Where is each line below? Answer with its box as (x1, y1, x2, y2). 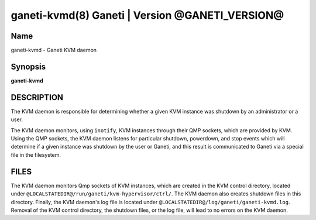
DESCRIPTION (11, 92, 64, 102)
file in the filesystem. (11, 151, 61, 158)
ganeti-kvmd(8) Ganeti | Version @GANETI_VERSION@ (11, 9, 284, 22)
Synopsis (11, 61, 46, 71)
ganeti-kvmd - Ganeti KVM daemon (11, 47, 97, 54)
